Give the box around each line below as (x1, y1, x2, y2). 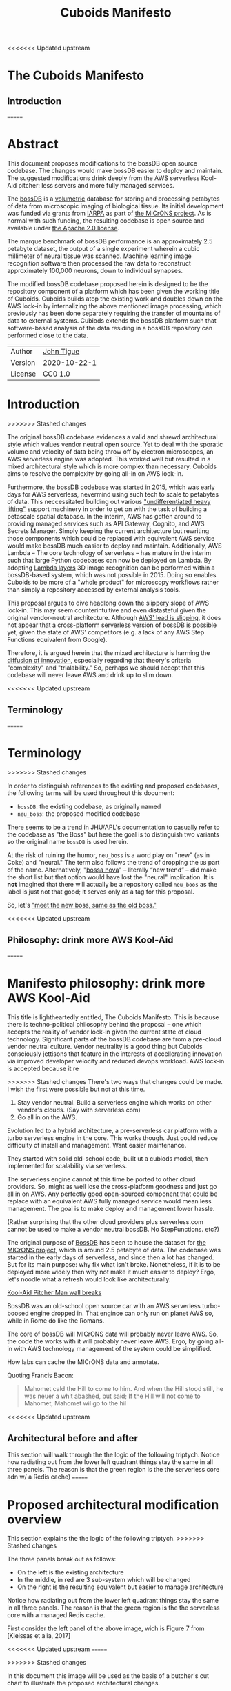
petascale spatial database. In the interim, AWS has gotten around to (7, 512, 202, 521)
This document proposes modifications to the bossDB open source (7, 159, 198, 168)
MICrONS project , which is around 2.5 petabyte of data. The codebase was (7, 1245, 221, 1254)
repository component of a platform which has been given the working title (7, 288, 220, 296)
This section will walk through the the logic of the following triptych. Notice (7, 1450, 220, 1459)
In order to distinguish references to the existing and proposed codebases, (7, 781, 219, 790)
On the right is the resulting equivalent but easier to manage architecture (17, 1583, 224, 1591)
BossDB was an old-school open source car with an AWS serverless (7, 1301, 201, 1310)
